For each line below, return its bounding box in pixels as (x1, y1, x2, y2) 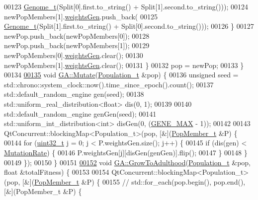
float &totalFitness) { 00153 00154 (4, 167, 109, 177)
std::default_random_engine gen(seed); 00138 (4, 89, 144, 99)
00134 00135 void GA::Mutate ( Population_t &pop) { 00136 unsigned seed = (4, 69, 239, 80)
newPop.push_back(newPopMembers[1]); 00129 (4, 40, 150, 51)
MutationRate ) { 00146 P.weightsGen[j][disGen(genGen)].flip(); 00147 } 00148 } (4, 147, 248, 157)
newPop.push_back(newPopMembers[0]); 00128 (4, 30, 150, 41)
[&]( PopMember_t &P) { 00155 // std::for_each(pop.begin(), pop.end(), (22, 176, 246, 187)
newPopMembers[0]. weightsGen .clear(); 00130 (4, 50, 143, 60)
